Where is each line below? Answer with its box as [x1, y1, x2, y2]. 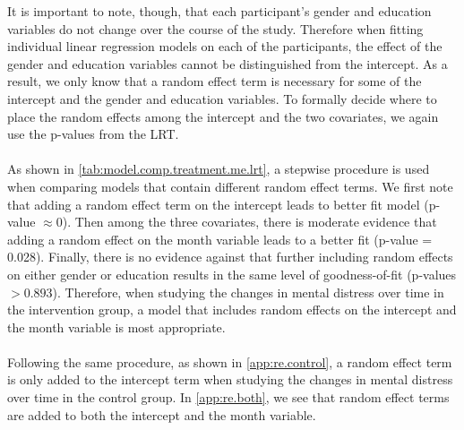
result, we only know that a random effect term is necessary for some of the [7, 72, 422, 90]
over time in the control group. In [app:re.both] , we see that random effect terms [7, 388, 450, 407]
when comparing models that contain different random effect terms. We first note [7, 176, 453, 195]
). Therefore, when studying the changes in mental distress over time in [52, 282, 444, 301]
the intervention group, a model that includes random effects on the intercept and [7, 300, 457, 319]
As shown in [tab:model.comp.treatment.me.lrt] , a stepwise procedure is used [7, 159, 430, 178]
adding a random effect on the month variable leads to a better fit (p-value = [7, 229, 433, 248]
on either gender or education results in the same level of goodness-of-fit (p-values [7, 264, 457, 283]
